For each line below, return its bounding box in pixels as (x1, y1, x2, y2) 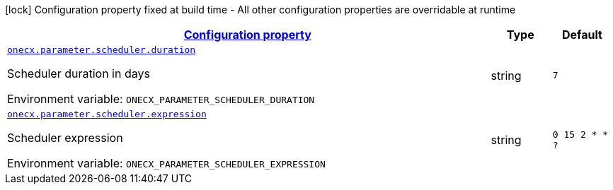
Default (561, 28, 602, 42)
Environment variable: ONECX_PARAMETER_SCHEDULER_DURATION (7, 92, 315, 106)
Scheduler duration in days (7, 66, 150, 81)
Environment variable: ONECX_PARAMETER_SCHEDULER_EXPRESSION (7, 156, 326, 170)
